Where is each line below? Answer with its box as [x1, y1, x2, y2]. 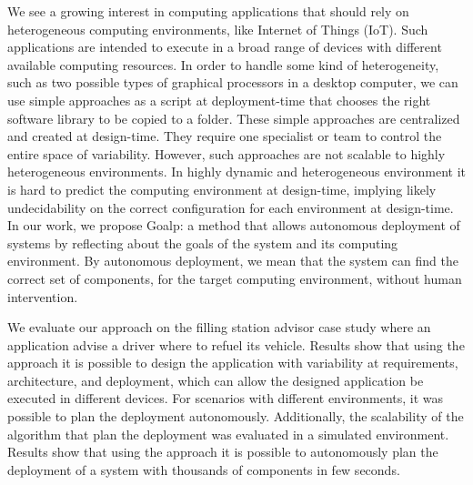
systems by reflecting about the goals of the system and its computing [7, 233, 398, 252]
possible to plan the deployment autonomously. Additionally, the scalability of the [7, 407, 464, 426]
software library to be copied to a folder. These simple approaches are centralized [7, 108, 460, 127]
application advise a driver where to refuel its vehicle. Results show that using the [7, 335, 465, 354]
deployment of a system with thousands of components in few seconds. [7, 460, 400, 479]
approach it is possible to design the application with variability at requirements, [7, 353, 458, 372]
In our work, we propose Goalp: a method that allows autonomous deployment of [7, 216, 460, 235]
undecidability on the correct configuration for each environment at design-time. [7, 197, 454, 217]
